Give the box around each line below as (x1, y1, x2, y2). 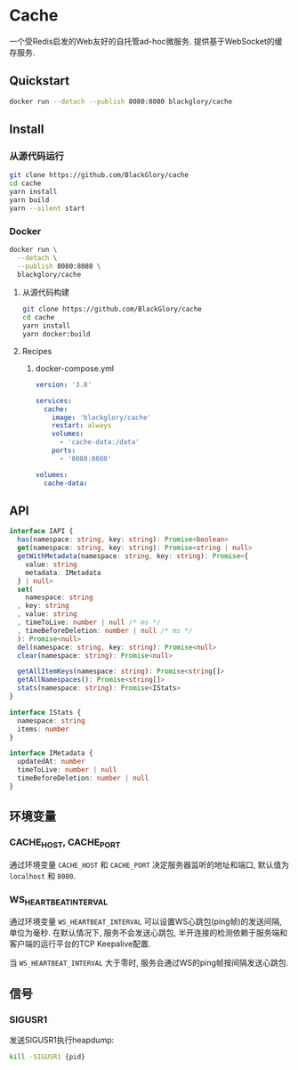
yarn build (9, 195, 50, 205)
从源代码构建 (21, 287, 69, 298)
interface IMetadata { (9, 749, 93, 758)
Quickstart (9, 73, 70, 89)
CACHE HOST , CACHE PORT (9, 836, 121, 850)
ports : (52, 446, 77, 455)
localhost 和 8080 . (9, 870, 76, 881)
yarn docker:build (21, 330, 91, 339)
